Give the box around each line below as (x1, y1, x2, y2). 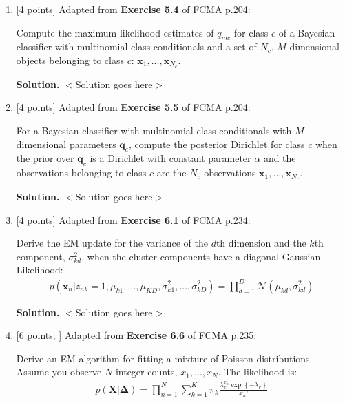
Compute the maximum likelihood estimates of (16, 25, 214, 39)
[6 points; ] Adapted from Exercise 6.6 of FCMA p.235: (16, 328, 257, 342)
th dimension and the (216, 236, 306, 250)
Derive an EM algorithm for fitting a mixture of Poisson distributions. (16, 351, 313, 365)
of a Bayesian (278, 25, 335, 39)
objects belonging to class (16, 52, 124, 67)
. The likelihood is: (218, 364, 297, 379)
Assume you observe (16, 364, 102, 379)
